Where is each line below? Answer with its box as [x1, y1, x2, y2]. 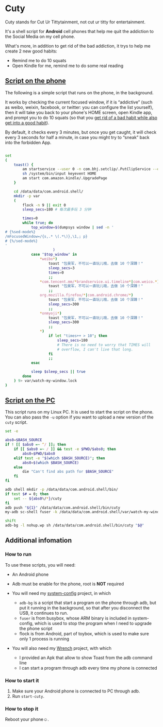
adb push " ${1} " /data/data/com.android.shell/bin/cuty [5, 505, 120, 510]
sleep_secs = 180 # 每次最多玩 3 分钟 [22, 207, 91, 212]
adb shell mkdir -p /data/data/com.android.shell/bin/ [5, 487, 118, 492]
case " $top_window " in [31, 252, 77, 257]
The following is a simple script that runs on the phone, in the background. [5, 89, 154, 95]
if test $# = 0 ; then [5, 491, 49, 496]
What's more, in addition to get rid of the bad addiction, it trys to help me [5, 43, 151, 49]
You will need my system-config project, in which [12, 590, 111, 596]
